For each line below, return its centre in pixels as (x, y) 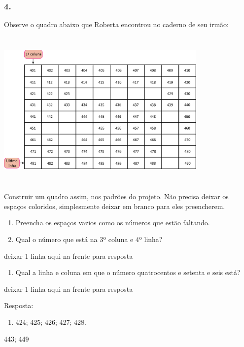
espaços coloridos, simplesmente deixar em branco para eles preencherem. (115, 206)
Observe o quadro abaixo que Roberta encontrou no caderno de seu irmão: (116, 24)
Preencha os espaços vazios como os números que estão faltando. (113, 223)
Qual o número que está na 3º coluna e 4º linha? (89, 239)
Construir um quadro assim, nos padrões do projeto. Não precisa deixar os (116, 196)
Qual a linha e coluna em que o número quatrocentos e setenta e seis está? (128, 272)
